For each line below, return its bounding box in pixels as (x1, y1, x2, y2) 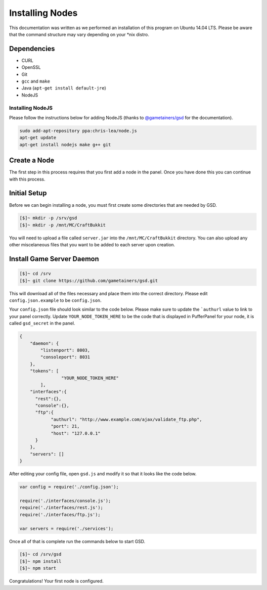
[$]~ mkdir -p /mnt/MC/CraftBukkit (19, 222, 106, 227)
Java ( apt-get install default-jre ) (21, 85, 106, 91)
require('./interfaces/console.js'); (19, 498, 111, 503)
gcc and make (21, 78, 50, 84)
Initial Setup (9, 189, 47, 197)
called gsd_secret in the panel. (9, 320, 75, 326)
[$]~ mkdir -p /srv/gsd (19, 215, 78, 221)
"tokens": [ (30, 368, 59, 374)
